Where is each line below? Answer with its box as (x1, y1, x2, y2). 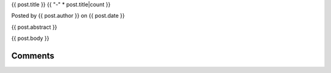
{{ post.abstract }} (11, 23, 58, 31)
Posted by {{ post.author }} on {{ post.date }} (11, 12, 125, 20)
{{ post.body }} (11, 34, 50, 42)
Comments (11, 50, 55, 61)
